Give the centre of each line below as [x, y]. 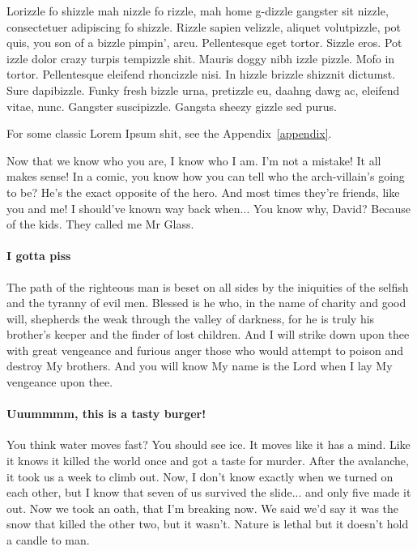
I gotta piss [39, 256]
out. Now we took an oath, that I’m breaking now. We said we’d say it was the [203, 508]
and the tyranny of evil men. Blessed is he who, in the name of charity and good [206, 303]
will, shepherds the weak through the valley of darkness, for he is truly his [191, 318]
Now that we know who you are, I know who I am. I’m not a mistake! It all [194, 160]
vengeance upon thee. [60, 382]
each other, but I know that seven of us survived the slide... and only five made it [209, 492]
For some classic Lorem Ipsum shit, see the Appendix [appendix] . [169, 133]
